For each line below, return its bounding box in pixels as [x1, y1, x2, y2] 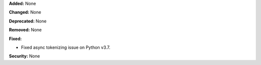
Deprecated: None [9, 18, 47, 24]
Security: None [9, 53, 40, 59]
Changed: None [9, 10, 41, 15]
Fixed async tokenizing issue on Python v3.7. [21, 44, 111, 50]
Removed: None [9, 27, 42, 33]
